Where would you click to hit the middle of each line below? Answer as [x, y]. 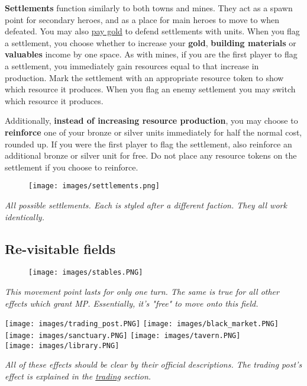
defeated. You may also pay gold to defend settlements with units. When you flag [152, 31]
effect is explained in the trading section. [78, 376]
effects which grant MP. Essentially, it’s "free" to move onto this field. [132, 303]
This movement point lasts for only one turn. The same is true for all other [142, 292]
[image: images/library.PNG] [62, 345]
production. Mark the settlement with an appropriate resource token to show [144, 77]
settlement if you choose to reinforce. [72, 167]
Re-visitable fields [60, 248]
